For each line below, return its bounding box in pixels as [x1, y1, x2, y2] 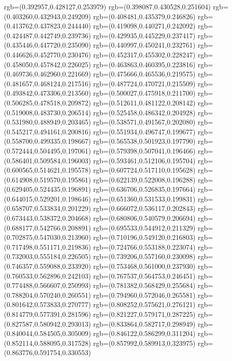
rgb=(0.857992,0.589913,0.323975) [93, 337, 196, 348]
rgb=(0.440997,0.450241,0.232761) [93, 40, 196, 50]
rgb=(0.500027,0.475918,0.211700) [93, 88, 196, 98]
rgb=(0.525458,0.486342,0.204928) [93, 107, 196, 117]
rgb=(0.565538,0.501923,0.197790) [93, 136, 196, 146]
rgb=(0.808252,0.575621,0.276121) [93, 299, 196, 309]
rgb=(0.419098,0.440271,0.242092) [93, 21, 196, 31]
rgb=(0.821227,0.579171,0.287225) [93, 309, 196, 319]
